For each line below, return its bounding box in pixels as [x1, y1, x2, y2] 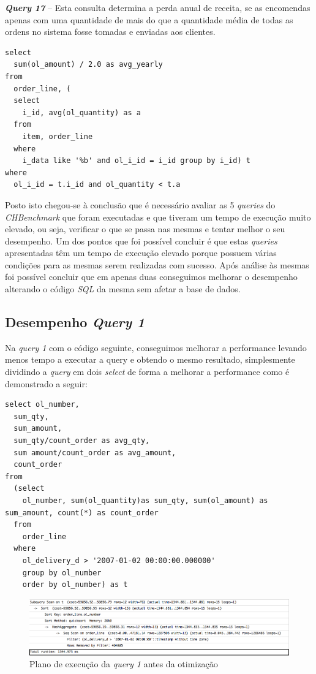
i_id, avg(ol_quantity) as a [22, 108, 141, 117]
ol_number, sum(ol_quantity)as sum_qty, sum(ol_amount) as [22, 496, 268, 505]
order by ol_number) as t [22, 580, 128, 589]
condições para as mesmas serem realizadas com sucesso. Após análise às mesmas [5, 258, 309, 271]
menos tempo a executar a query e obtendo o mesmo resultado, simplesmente [5, 353, 295, 366]
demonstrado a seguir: [5, 377, 88, 390]
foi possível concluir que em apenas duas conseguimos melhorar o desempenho [5, 270, 298, 283]
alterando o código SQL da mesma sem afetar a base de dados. [5, 282, 241, 295]
